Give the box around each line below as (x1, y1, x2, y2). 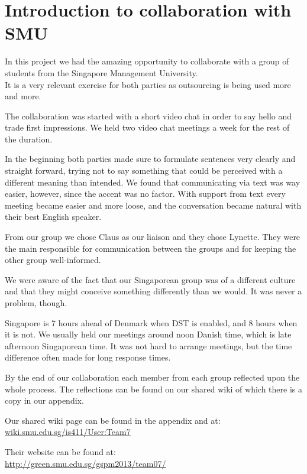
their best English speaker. (5, 210, 102, 223)
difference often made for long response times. (5, 351, 171, 363)
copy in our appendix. (5, 394, 84, 407)
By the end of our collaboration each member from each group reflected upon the (5, 371, 300, 383)
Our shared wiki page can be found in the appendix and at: (5, 414, 221, 426)
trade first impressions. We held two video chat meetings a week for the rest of (5, 121, 290, 134)
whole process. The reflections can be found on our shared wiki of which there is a (5, 382, 303, 395)
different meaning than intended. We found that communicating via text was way (5, 176, 300, 188)
